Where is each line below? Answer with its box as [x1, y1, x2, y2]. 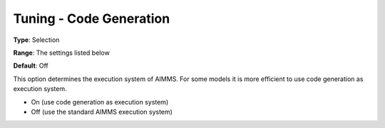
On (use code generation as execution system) [31, 97, 169, 106]
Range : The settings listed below [13, 48, 110, 57]
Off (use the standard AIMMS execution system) [31, 107, 173, 116]
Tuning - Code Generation [13, 11, 170, 26]
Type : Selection [13, 36, 60, 44]
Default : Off [13, 61, 49, 70]
